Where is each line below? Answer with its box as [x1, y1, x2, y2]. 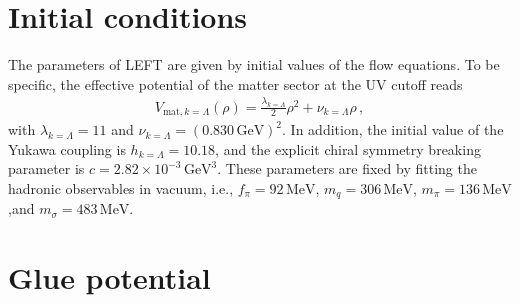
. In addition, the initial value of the [282, 119, 504, 140]
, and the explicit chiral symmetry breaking [215, 138, 481, 159]
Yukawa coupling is [8, 138, 126, 159]
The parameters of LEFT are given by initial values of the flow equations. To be [8, 54, 500, 75]
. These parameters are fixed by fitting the [217, 158, 477, 179]
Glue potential [8, 257, 211, 298]
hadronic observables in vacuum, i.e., [8, 177, 234, 198]
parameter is [8, 158, 85, 179]
